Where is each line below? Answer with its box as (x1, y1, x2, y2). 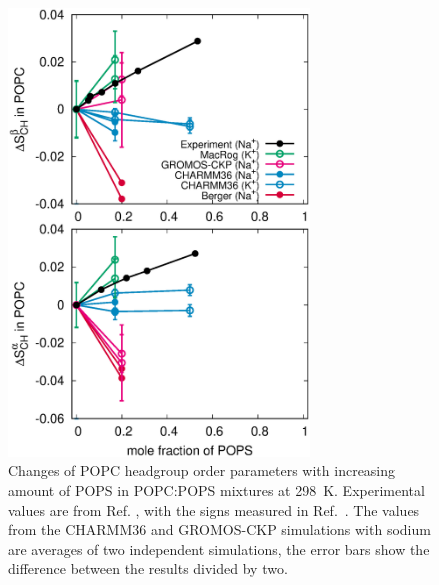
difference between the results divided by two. (8, 558, 288, 579)
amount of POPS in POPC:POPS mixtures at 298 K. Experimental (8, 479, 425, 500)
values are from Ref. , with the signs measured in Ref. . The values (8, 499, 420, 520)
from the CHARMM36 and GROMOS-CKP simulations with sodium (8, 519, 431, 540)
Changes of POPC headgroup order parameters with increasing (8, 460, 396, 481)
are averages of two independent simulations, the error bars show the (8, 538, 430, 559)
